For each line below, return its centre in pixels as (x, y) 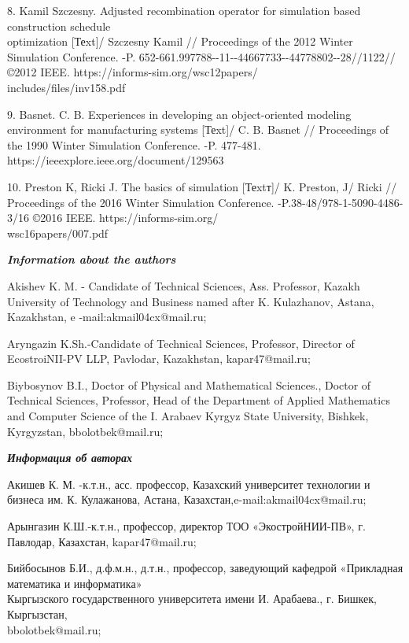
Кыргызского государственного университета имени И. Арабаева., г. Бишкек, (192, 599)
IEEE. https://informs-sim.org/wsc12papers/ (149, 72)
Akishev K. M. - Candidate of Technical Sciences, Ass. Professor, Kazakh (184, 285)
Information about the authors (92, 259)
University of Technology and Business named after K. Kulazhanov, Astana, (191, 301)
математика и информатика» (75, 583)
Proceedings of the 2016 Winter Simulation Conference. (141, 202)
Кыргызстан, (37, 614)
